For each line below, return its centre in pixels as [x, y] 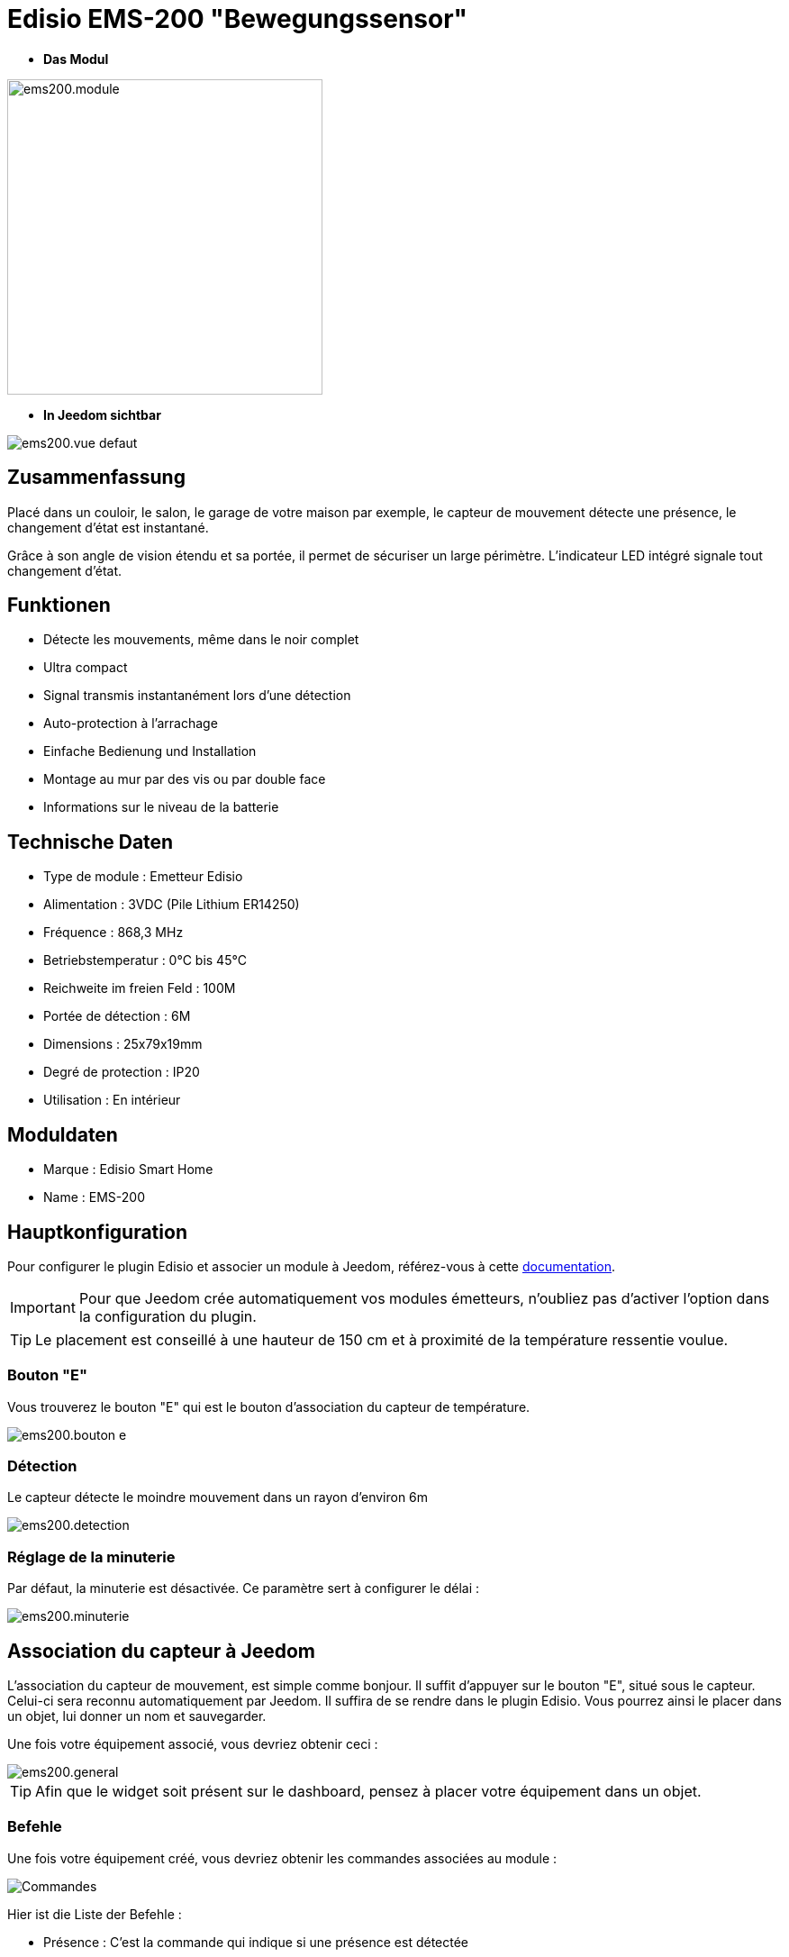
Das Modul [76, 59]
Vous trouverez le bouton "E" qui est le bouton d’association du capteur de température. [269, 1406]
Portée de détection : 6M [117, 1016]
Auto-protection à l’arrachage [131, 724]
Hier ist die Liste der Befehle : [95, 1914]
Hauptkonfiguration [97, 1232]
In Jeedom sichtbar [102, 414]
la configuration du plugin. [168, 1316]
